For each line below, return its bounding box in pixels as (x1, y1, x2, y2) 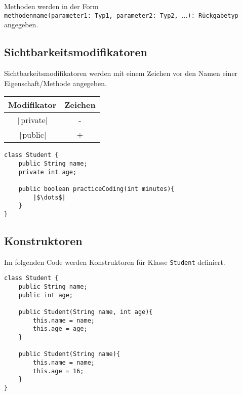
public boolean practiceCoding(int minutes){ (18, 185, 175, 192)
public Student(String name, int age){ (18, 308, 153, 315)
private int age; (18, 168, 77, 176)
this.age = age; (33, 325, 88, 333)
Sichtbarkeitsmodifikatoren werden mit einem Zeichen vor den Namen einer (4, 68, 238, 78)
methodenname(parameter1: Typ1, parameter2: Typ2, (4, 12, 178, 19)
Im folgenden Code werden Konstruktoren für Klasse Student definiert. (4, 256, 225, 267)
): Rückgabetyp (187, 12, 238, 19)
